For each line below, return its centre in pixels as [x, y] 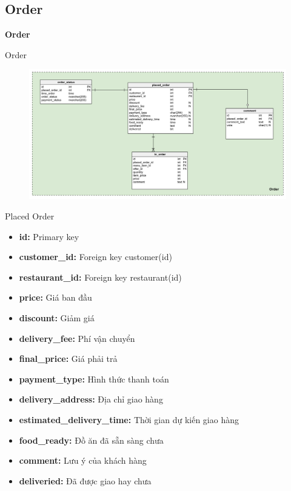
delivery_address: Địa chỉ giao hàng [91, 399]
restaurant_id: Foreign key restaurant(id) [100, 277]
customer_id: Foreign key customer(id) [95, 257]
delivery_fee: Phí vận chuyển [77, 338]
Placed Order [30, 216]
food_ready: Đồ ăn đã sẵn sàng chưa [91, 440]
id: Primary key [49, 236]
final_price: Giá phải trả [68, 359]
